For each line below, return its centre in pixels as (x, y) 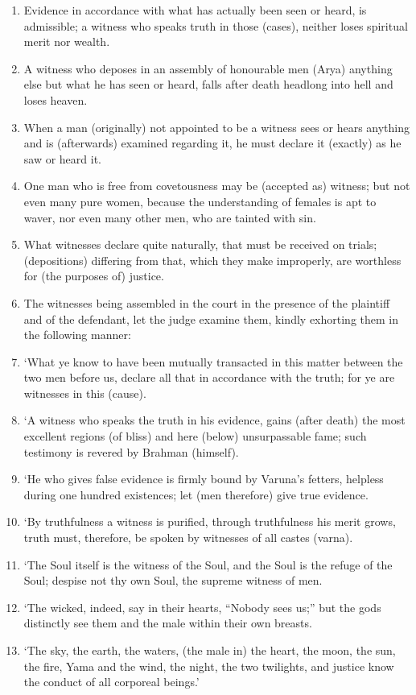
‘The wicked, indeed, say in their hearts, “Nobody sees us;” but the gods (202, 607)
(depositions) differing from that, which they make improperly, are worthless (212, 260)
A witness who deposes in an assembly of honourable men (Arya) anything (208, 68)
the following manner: (77, 335)
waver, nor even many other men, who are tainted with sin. (170, 217)
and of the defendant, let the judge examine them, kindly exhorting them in (211, 319)
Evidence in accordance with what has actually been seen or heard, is (195, 10)
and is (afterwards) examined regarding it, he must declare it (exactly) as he (212, 143)
